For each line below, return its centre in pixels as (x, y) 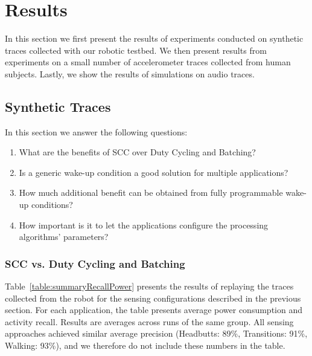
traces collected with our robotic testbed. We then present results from (136, 50)
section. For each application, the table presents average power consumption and (154, 310)
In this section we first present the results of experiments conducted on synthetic (154, 38)
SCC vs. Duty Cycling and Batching (95, 263)
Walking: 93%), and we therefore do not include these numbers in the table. (145, 345)
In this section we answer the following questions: (96, 131)
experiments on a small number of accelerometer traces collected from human (148, 62)
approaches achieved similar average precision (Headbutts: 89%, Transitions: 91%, (156, 333)
